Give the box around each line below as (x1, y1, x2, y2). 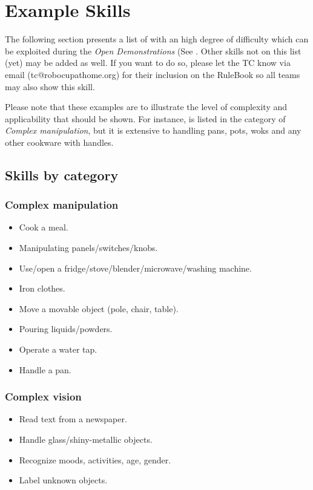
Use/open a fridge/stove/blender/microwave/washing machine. (19, 261, 252, 274)
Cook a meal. (19, 221, 68, 234)
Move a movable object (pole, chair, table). (19, 302, 179, 315)
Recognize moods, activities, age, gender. (19, 453, 171, 466)
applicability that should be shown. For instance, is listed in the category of (5, 112, 286, 125)
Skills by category (5, 165, 119, 184)
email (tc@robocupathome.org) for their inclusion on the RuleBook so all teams (5, 68, 300, 80)
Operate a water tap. (19, 343, 97, 356)
